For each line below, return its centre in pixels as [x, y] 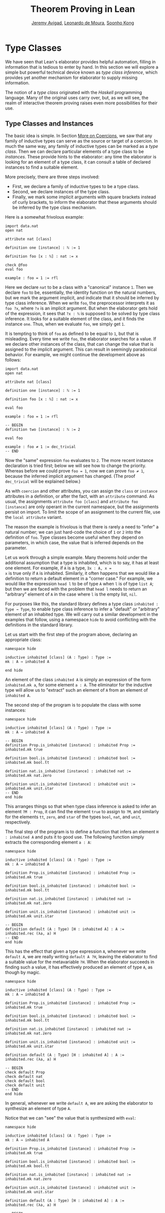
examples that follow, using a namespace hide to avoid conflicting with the [81, 619]
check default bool [25, 1081]
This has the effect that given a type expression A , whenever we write [76, 951]
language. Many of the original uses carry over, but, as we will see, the [77, 97]
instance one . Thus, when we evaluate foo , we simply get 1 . [65, 324]
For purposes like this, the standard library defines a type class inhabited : [82, 604]
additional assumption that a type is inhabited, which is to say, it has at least [82, 562]
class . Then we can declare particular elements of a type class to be [75, 151]
